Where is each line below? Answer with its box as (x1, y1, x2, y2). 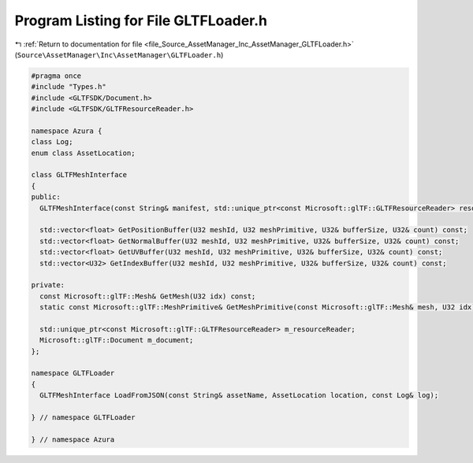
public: (31, 193, 61, 202)
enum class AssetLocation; (31, 148, 136, 157)
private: (31, 280, 65, 290)
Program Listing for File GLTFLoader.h (14, 12, 268, 29)
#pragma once (31, 71, 82, 80)
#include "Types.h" (31, 83, 106, 91)
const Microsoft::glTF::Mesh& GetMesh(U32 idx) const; (39, 291, 256, 301)
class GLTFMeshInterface (31, 170, 128, 180)
